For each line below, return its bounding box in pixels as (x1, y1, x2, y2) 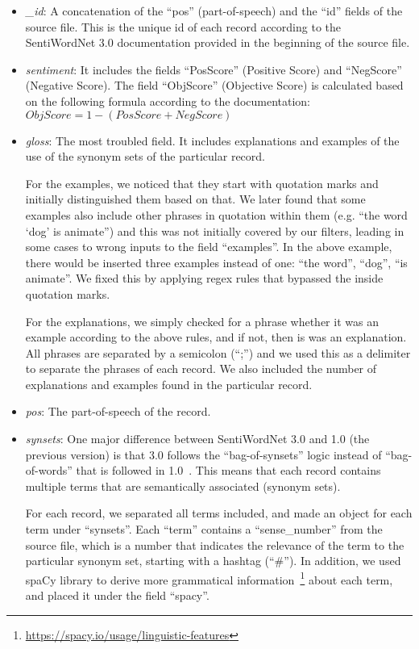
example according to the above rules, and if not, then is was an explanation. (25, 329, 407, 345)
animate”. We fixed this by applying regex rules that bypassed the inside (25, 270, 384, 287)
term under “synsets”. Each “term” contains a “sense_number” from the (25, 521, 383, 538)
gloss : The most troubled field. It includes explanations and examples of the (25, 132, 400, 149)
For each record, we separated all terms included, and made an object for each (25, 505, 413, 521)
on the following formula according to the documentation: (25, 92, 311, 109)
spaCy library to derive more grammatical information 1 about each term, (25, 568, 393, 588)
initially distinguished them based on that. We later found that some (25, 191, 366, 207)
